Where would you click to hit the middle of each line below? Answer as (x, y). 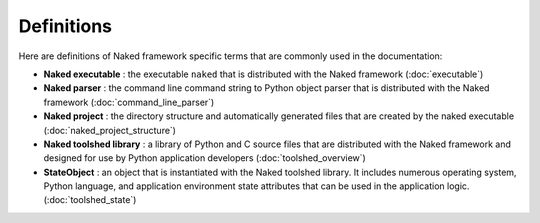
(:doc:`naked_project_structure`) (110, 130)
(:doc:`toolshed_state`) (90, 200)
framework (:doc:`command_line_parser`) (129, 102)
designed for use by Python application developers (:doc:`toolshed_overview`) (205, 158)
